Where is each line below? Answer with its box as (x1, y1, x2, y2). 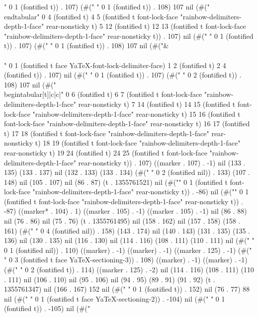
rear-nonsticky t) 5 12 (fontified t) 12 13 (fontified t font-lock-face (46, 21, 246, 31)
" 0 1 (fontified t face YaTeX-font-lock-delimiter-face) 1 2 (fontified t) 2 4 (4, 60, 226, 70)
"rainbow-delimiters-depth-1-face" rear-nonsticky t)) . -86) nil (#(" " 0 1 (32, 186, 249, 197)
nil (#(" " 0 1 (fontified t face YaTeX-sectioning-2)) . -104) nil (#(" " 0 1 (4, 293, 225, 304)
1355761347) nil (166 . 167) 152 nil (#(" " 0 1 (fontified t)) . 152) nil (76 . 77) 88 (4, 284, 250, 294)
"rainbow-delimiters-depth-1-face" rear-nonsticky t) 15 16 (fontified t (32, 108, 241, 119)
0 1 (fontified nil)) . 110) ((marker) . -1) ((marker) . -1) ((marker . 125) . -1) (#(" (4, 244, 252, 255)
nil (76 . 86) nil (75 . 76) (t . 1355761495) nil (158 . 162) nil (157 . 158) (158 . (4, 216, 241, 226)
